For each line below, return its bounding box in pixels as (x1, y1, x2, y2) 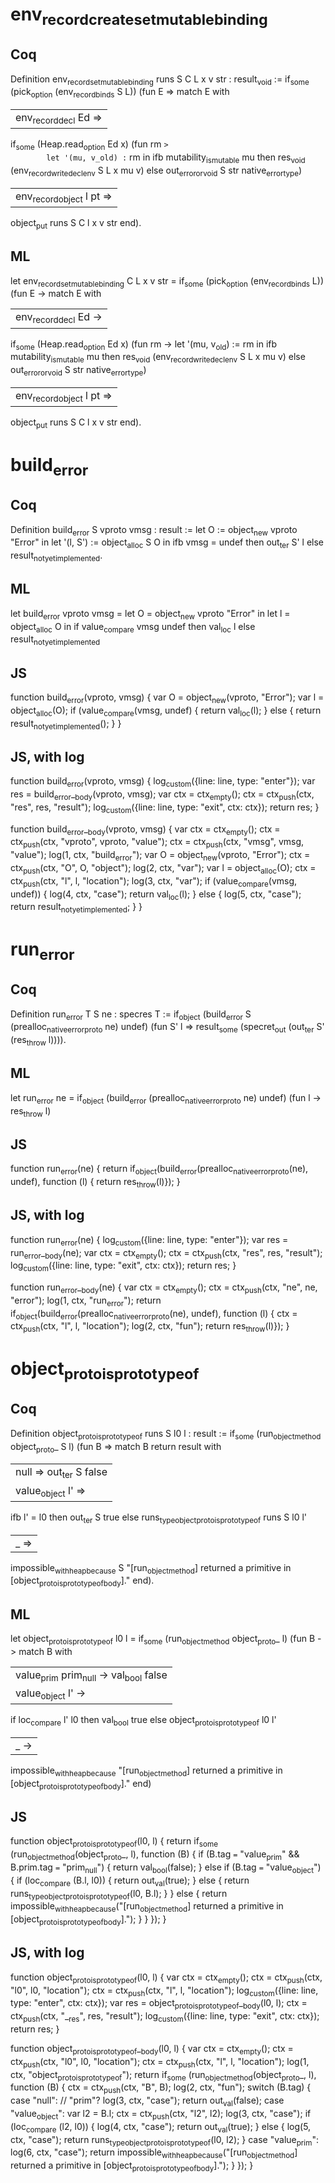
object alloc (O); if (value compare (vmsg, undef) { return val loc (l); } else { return (10, 704, 322, 718)
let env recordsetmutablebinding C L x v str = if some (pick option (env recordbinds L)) (10, 274, 324, 289)
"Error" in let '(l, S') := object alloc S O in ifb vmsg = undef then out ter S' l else (10, 536, 325, 551)
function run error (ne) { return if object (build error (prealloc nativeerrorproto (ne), (10, 1163, 309, 1177)
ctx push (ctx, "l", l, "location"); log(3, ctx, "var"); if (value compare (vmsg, (10, 874, 298, 889)
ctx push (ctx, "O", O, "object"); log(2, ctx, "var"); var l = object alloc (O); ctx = (10, 861, 317, 876)
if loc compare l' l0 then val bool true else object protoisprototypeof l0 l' (10, 1714, 277, 1728)
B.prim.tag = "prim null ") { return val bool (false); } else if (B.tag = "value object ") (10, 1861, 322, 1875)
